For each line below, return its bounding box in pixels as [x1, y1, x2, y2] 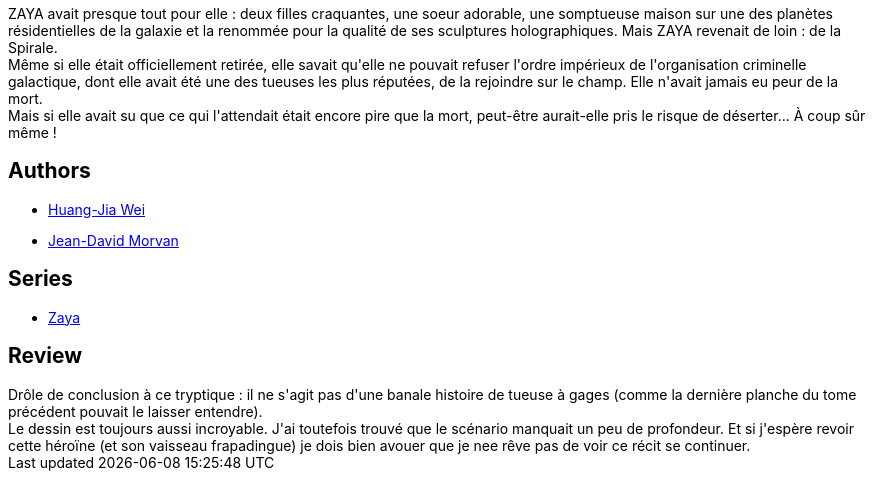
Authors [8, 158, 91, 184]
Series [8, 266, 73, 292]
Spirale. [8, 39, 58, 56]
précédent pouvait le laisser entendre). [8, 402, 263, 420]
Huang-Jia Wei [48, 200, 146, 218]
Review [8, 343, 83, 369]
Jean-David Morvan [48, 231, 179, 249]
